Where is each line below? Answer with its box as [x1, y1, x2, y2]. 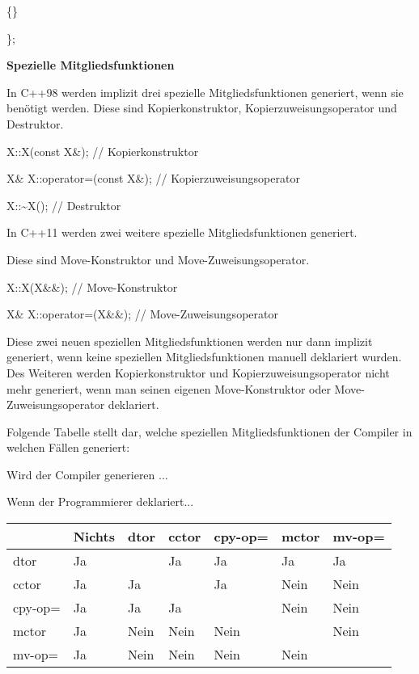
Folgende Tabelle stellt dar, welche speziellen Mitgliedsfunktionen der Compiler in [6, 423, 413, 440]
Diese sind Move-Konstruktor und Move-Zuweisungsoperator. [6, 251, 310, 267]
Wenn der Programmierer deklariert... [6, 493, 194, 510]
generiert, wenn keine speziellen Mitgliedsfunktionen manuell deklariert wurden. [6, 348, 402, 365]
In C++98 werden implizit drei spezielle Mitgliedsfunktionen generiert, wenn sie [6, 83, 404, 100]
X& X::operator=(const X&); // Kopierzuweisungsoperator [6, 170, 300, 187]
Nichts [73, 527, 115, 546]
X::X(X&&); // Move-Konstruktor [6, 278, 178, 295]
